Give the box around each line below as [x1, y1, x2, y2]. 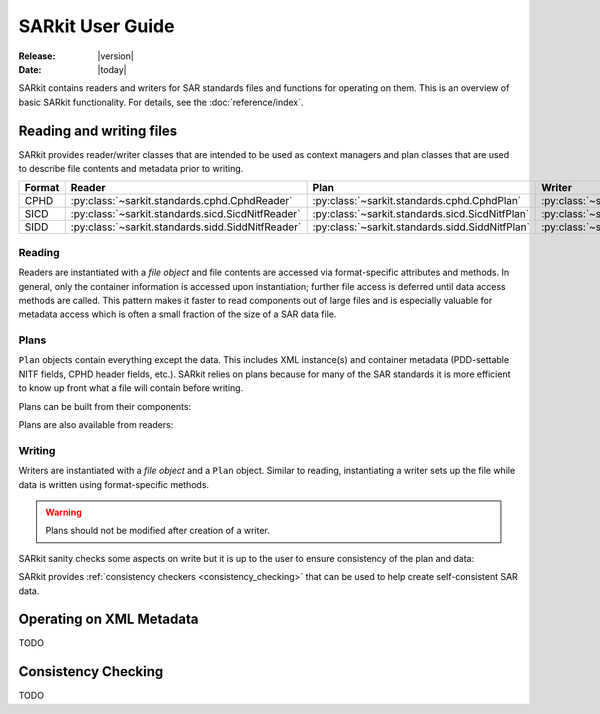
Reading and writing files [18, 122, 178, 139]
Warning [45, 506, 82, 518]
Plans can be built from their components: [18, 400, 192, 412]
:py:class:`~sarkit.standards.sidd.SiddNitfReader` [70, 220, 302, 234]
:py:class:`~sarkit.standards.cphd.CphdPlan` [312, 194, 522, 208]
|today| [97, 63, 127, 75]
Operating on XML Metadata [18, 611, 199, 628]
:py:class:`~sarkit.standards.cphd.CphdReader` [70, 194, 293, 208]
